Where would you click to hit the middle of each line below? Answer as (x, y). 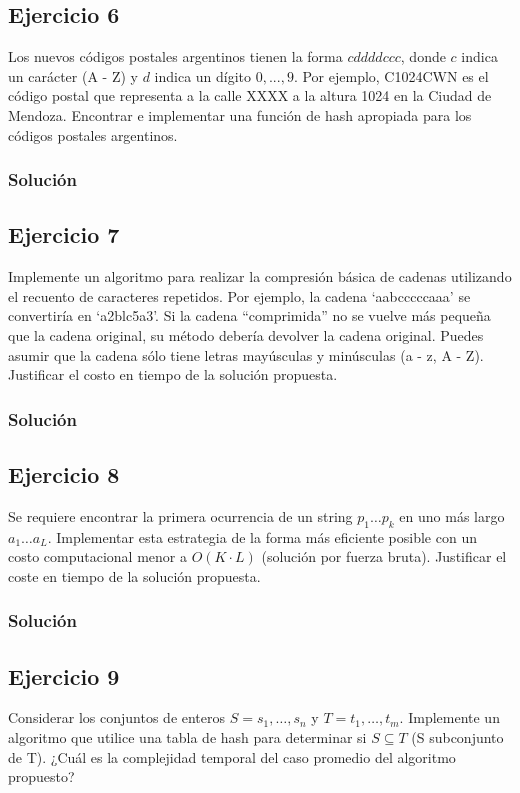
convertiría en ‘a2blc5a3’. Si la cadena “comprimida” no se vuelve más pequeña (249, 315)
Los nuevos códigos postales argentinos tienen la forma (175, 56)
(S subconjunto (457, 737)
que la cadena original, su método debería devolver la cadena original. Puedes (246, 335)
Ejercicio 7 (64, 234)
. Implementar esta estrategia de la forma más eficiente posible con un (262, 536)
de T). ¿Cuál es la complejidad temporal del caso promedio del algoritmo (232, 756)
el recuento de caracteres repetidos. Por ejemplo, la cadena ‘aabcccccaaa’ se (239, 295)
